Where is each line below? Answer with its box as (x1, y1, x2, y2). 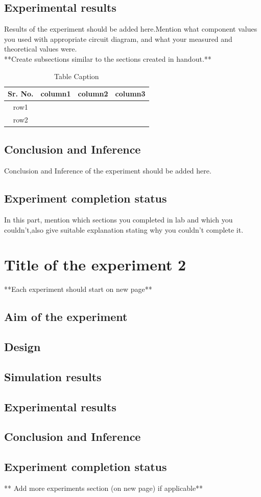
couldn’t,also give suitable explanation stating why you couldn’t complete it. (4, 224, 244, 235)
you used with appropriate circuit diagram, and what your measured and (4, 33, 232, 44)
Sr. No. (8, 88, 34, 99)
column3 (115, 88, 146, 99)
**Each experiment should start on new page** (4, 284, 152, 294)
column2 (78, 88, 108, 99)
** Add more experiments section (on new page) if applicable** (4, 482, 203, 493)
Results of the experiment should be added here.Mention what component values (4, 23, 257, 34)
